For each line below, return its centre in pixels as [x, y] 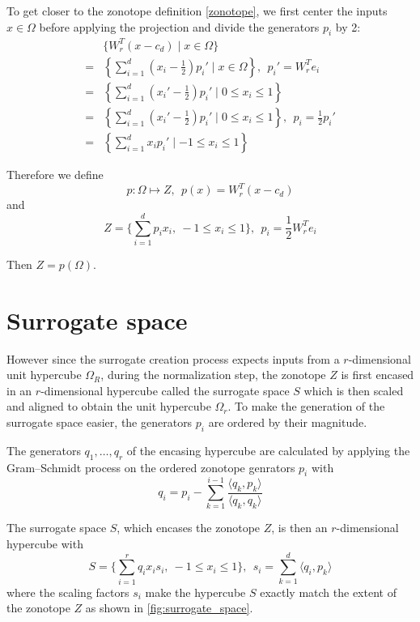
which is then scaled [354, 390]
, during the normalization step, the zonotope [213, 375]
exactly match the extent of [328, 592]
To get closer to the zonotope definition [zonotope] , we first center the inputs [197, 11]
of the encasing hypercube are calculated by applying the [268, 450]
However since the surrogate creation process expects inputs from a [173, 358]
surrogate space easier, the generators [100, 422]
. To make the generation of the [306, 406]
